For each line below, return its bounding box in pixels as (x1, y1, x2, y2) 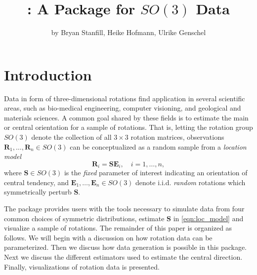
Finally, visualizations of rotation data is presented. (4, 261, 160, 272)
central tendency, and (4, 177, 69, 187)
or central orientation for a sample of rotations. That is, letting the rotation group (4, 122, 253, 132)
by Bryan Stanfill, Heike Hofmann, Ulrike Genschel (51, 27, 206, 38)
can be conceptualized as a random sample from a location (70, 141, 247, 152)
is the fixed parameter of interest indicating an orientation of (64, 167, 248, 178)
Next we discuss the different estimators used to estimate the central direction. (4, 252, 243, 262)
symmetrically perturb (4, 187, 72, 197)
